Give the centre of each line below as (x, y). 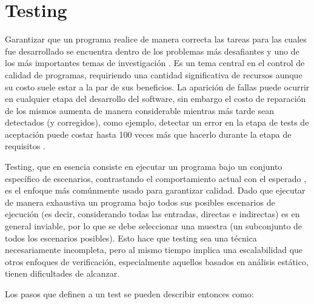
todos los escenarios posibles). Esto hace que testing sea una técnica (131, 238)
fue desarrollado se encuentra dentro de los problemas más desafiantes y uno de (152, 51)
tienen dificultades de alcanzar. (62, 273)
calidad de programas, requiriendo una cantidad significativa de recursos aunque (154, 74)
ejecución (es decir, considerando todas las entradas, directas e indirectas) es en (152, 214)
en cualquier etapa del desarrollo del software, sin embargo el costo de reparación (155, 99)
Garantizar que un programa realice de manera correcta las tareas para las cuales (156, 39)
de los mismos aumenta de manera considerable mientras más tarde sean (139, 110)
